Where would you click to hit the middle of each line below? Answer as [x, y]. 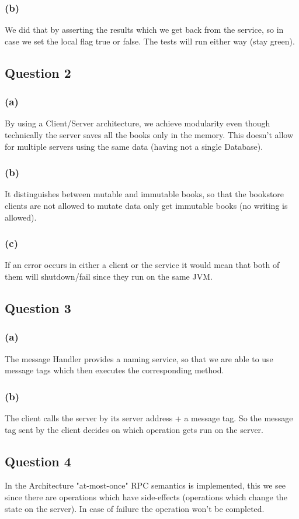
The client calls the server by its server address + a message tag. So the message [149, 418]
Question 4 [38, 461]
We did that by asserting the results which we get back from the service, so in [144, 30]
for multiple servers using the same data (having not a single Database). [134, 146]
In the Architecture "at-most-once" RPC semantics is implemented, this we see [145, 485]
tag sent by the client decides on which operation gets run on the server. [134, 429]
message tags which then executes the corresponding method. [114, 370]
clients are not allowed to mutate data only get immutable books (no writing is [146, 205]
